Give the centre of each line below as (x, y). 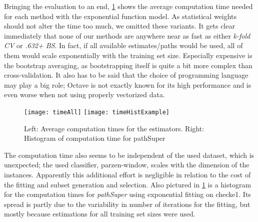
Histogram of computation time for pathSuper (95, 138)
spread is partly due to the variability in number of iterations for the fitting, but (127, 204)
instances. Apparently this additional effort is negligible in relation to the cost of (127, 174)
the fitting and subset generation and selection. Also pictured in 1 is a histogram (128, 184)
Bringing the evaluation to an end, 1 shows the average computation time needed (128, 6)
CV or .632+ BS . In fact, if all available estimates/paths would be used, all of (123, 45)
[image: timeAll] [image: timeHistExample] (97, 112)
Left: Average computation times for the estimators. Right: (114, 128)
